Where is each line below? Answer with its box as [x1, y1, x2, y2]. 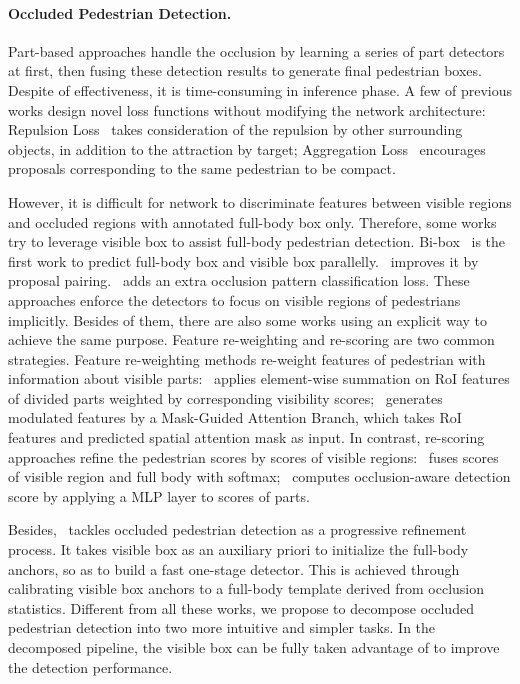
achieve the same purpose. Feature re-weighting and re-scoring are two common [8, 329, 495, 350]
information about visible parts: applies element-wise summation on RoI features [8, 368, 510, 389]
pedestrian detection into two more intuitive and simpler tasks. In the [8, 617, 436, 638]
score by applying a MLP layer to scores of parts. [8, 485, 310, 506]
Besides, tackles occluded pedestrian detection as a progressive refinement [8, 519, 467, 540]
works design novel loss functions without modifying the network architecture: [8, 99, 486, 120]
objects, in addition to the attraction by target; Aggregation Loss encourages [8, 138, 486, 159]
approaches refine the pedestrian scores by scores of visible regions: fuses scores [8, 446, 499, 467]
